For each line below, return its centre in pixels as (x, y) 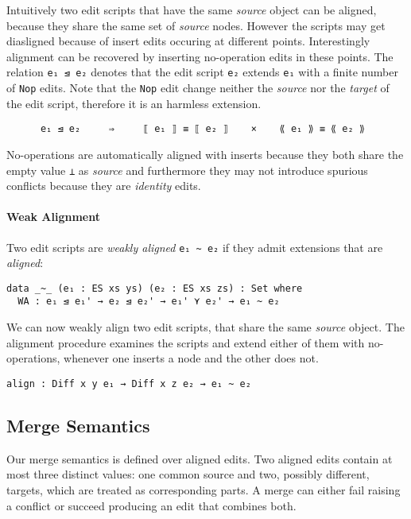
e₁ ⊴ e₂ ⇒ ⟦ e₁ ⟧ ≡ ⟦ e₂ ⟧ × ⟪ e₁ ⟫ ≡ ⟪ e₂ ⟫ (203, 129)
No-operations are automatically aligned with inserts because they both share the (205, 154)
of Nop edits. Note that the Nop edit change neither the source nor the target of (198, 88)
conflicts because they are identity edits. (104, 186)
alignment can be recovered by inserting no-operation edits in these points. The (200, 56)
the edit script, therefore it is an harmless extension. (134, 103)
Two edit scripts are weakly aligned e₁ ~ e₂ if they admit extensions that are (195, 247)
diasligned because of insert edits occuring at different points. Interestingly (188, 41)
